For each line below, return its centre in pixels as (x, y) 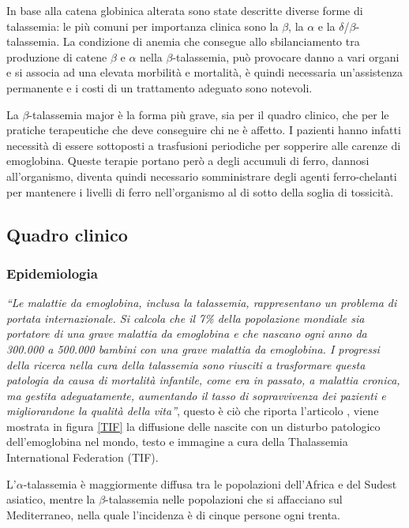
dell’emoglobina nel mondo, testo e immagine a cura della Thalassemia (177, 442)
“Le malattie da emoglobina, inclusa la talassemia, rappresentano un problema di (202, 303)
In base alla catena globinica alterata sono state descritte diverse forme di (185, 10)
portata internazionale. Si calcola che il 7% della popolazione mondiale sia (186, 318)
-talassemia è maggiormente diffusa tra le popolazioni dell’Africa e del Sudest (210, 483)
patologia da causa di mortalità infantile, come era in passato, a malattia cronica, (203, 380)
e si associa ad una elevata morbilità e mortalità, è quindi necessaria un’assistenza (204, 72)
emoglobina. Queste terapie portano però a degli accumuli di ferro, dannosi (188, 161)
